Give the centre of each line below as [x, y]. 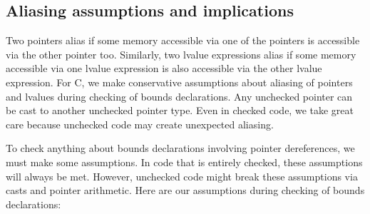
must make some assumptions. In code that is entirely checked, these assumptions [184, 162]
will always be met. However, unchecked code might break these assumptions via [182, 176]
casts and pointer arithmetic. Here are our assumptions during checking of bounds [185, 190]
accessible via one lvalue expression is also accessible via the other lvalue [164, 68]
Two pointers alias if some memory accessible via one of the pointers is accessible [183, 40]
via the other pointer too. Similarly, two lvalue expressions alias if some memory [181, 54]
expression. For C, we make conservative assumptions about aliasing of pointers [179, 82]
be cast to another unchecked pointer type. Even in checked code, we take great [180, 110]
